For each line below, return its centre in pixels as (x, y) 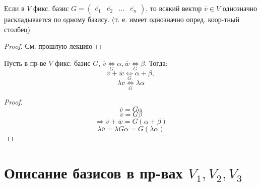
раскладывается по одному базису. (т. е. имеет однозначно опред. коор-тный (122, 19)
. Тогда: (156, 63)
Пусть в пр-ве (25, 63)
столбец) (17, 29)
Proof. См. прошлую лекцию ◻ (53, 46)
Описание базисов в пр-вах (93, 173)
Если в (14, 8)
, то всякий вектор (174, 8)
